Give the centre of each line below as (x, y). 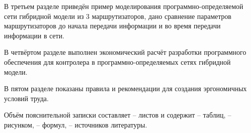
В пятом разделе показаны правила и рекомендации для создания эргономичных (125, 88)
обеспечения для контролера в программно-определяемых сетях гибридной (117, 62)
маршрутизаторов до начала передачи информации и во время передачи (112, 26)
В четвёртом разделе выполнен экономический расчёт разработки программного (125, 52)
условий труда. (26, 98)
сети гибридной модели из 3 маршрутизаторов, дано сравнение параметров (118, 16)
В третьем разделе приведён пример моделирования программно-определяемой (124, 6)
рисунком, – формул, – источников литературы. (76, 124)
